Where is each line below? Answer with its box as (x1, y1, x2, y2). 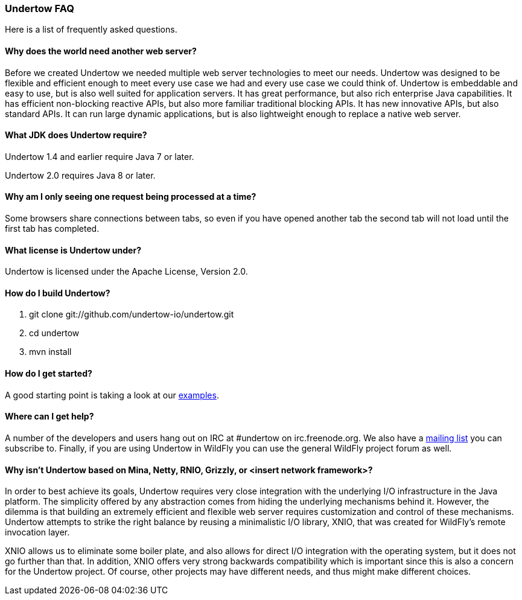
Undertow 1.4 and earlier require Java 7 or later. (5, 151, 194, 162)
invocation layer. (5, 527, 70, 538)
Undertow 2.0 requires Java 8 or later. (5, 170, 156, 180)
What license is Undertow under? (5, 244, 141, 255)
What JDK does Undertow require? (5, 130, 147, 141)
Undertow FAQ (5, 2, 74, 14)
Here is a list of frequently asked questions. (5, 24, 177, 35)
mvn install (29, 346, 72, 357)
